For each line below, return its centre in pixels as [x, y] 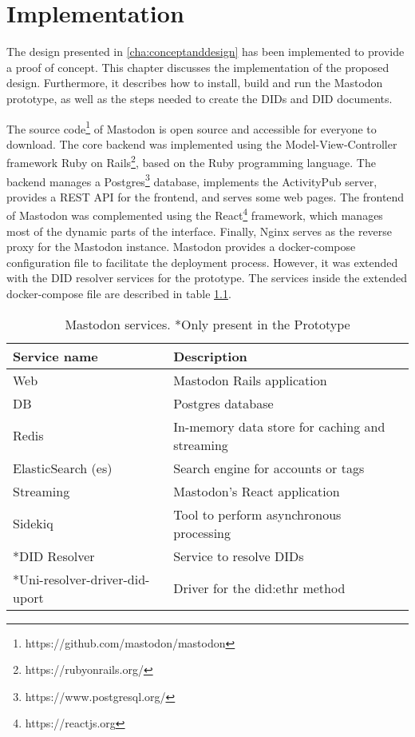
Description [210, 356]
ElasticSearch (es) [63, 468]
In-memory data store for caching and [279, 426]
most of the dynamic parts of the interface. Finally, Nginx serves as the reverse [200, 231]
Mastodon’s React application [257, 491]
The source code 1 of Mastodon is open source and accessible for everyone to [192, 127]
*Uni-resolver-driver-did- [81, 579]
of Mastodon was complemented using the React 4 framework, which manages [195, 214]
